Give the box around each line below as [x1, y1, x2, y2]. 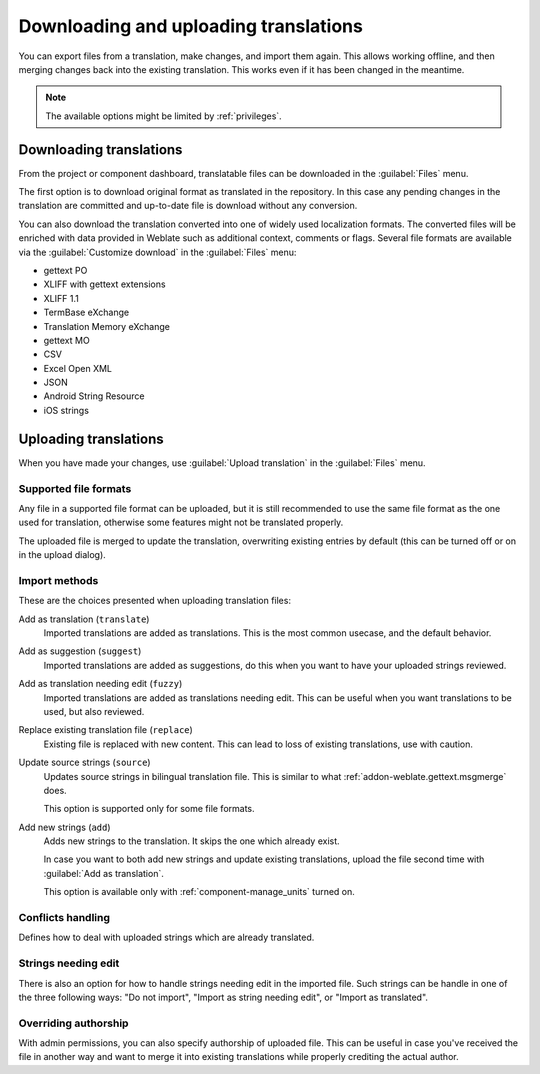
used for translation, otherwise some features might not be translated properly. [18, 516, 344, 529]
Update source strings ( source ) [18, 756, 151, 769]
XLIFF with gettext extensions [43, 278, 166, 290]
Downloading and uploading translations [18, 15, 364, 37]
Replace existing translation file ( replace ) [18, 724, 194, 736]
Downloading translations [18, 141, 183, 158]
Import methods [18, 573, 99, 587]
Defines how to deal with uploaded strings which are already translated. [18, 931, 315, 944]
